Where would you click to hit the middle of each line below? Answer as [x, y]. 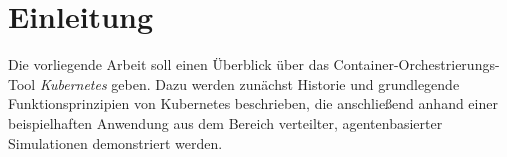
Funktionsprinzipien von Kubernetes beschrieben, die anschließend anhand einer [253, 103]
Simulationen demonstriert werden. [115, 142]
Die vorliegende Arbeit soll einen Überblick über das [168, 64]
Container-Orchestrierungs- [416, 64]
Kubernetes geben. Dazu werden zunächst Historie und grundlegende [249, 83]
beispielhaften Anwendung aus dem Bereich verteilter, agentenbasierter [225, 122]
